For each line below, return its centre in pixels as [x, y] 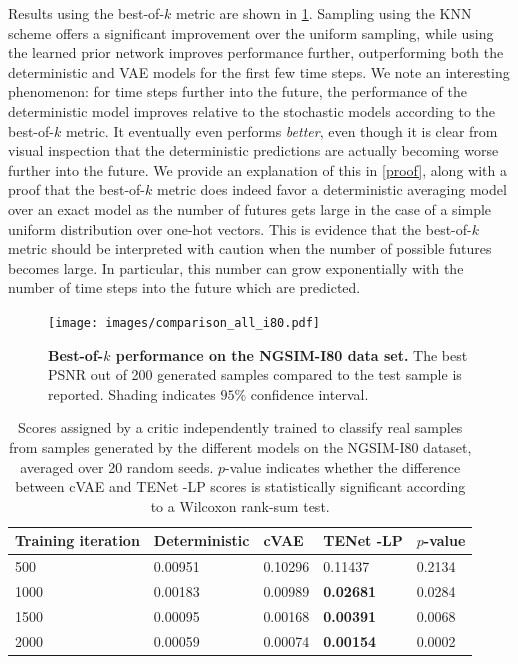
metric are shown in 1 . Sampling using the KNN [324, 13]
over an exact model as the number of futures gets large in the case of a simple [250, 208]
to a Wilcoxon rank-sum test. [240, 505]
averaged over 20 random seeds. [117, 466]
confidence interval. [309, 393]
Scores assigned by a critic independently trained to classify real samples [240, 427]
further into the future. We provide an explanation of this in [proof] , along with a [257, 169]
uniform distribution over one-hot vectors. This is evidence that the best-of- [240, 228]
